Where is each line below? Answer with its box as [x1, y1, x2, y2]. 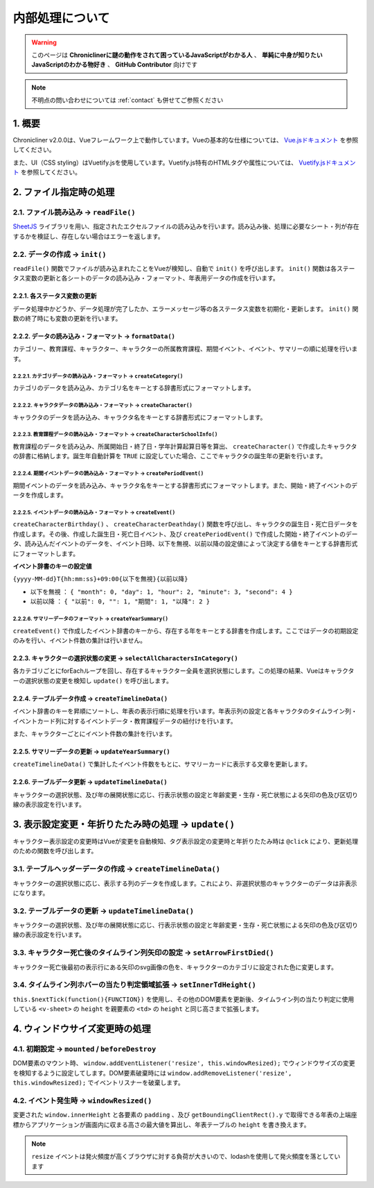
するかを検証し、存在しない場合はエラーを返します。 [12, 232, 164, 240]
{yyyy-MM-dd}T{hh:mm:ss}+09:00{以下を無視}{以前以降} [12, 575, 188, 583]
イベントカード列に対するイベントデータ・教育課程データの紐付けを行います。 [12, 717, 237, 725]
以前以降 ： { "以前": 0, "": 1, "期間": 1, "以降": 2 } [30, 597, 211, 605]
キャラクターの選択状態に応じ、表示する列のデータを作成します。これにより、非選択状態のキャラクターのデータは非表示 [12, 879, 357, 887]
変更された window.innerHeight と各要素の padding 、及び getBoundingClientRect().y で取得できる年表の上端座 [12, 1111, 357, 1119]
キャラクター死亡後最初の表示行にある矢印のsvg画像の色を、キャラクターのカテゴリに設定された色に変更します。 [12, 962, 338, 971]
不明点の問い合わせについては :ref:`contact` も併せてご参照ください [31, 96, 224, 104]
